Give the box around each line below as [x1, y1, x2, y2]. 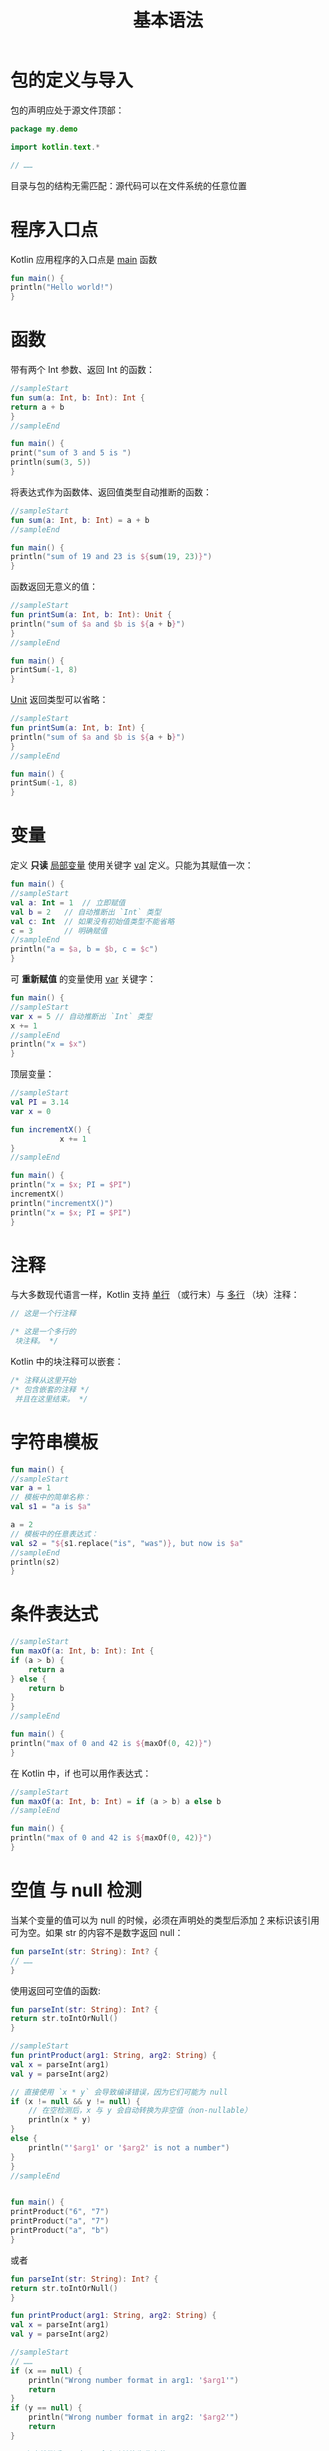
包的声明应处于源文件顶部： [10, 104, 125, 116]
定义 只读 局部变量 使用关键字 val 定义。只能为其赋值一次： [10, 859, 254, 871]
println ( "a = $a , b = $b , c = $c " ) [10, 944, 159, 955]
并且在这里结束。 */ [14, 1394, 88, 1404]
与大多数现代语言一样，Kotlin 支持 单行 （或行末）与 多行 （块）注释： [10, 1289, 300, 1301]
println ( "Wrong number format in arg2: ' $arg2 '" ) [28, 2412, 240, 2423]
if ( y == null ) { [10, 2403, 83, 2413]
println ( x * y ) [28, 2115, 92, 2125]
